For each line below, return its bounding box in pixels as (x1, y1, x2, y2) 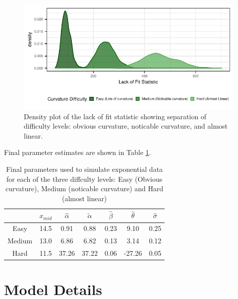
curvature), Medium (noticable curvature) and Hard (5, 183, 164, 194)
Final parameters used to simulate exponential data (6, 163, 163, 174)
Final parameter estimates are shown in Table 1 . (4, 147, 151, 157)
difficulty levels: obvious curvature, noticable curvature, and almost (24, 121, 228, 131)
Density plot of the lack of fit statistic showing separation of (24, 111, 207, 121)
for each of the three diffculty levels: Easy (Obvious (6, 173, 163, 184)
